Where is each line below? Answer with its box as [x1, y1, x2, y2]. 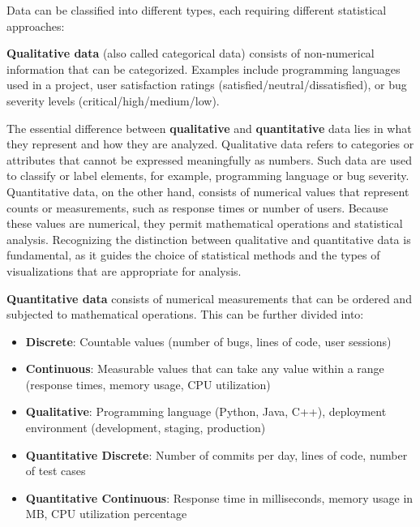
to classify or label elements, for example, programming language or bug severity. [6, 167, 409, 184]
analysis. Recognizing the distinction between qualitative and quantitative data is [6, 230, 411, 247]
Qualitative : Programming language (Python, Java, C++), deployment [25, 403, 387, 420]
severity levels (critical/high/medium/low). [6, 92, 220, 109]
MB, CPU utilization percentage [25, 505, 187, 522]
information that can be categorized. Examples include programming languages [6, 60, 401, 77]
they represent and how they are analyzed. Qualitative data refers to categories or [6, 135, 414, 152]
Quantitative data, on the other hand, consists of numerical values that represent [6, 182, 409, 199]
